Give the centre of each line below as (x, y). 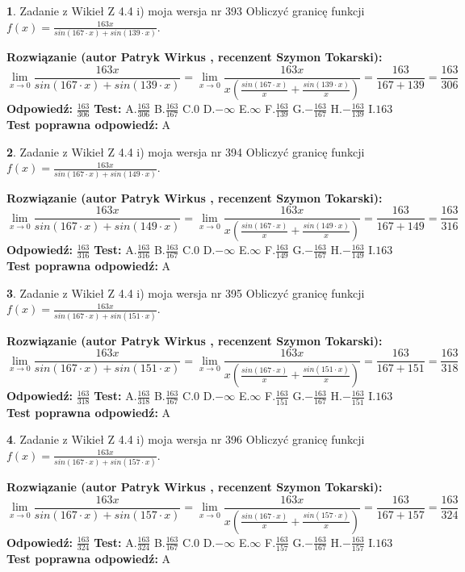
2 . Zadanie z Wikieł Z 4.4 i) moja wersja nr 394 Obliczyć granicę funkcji (186, 151)
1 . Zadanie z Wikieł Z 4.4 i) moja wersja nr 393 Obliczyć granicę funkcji (186, 10)
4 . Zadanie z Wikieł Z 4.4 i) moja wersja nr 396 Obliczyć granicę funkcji (186, 439)
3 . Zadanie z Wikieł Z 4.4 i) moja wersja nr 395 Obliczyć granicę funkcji (186, 292)
